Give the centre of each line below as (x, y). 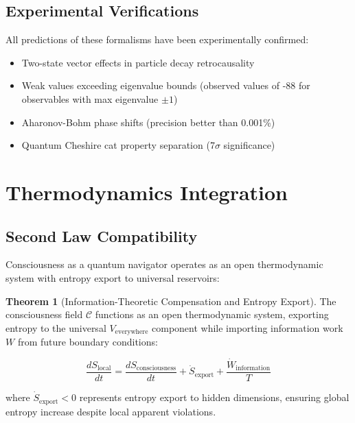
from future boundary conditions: (88, 342)
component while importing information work (248, 327)
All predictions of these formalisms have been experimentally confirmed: (157, 39)
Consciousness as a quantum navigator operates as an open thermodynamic (164, 264)
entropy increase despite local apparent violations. (111, 411)
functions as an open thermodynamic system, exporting (212, 314)
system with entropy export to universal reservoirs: (113, 277)
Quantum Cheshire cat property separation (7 (118, 145)
